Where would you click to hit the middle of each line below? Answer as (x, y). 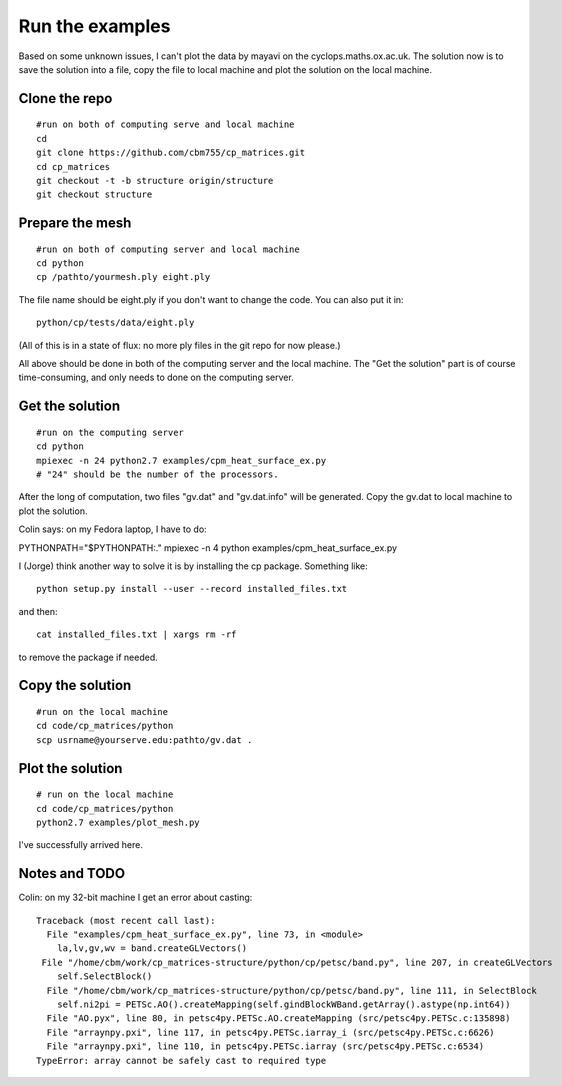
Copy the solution (75, 685)
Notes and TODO (71, 873)
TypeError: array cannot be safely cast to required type (181, 1060)
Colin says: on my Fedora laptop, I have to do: (112, 529)
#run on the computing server (110, 432)
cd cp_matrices (73, 166)
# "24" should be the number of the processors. (157, 474)
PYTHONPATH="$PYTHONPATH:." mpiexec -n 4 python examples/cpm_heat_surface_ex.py (208, 547)
